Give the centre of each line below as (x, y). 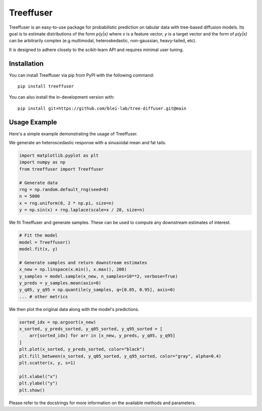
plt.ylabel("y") (39, 383)
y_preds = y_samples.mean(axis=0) (60, 283)
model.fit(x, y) (39, 249)
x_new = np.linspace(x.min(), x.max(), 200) (73, 269)
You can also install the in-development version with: (62, 97)
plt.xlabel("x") (39, 376)
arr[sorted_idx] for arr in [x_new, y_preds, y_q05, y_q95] (102, 336)
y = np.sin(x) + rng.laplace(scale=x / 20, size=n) (82, 210)
